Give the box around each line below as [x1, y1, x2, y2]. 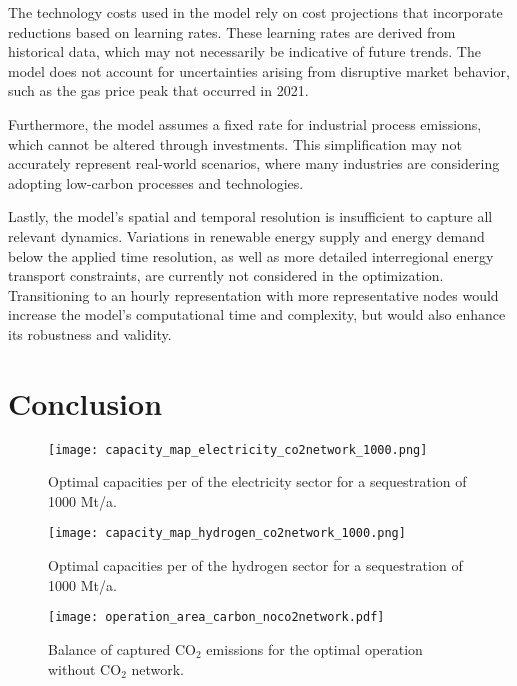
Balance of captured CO [48, 638, 197, 659]
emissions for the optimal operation [206, 638, 423, 659]
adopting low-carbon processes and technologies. [8, 172, 304, 193]
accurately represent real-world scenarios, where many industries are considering [8, 153, 500, 174]
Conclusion [8, 382, 163, 423]
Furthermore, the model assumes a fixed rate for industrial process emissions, [8, 113, 482, 134]
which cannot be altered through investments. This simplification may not [8, 133, 462, 154]
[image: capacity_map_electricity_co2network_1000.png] [48, 442, 428, 457]
